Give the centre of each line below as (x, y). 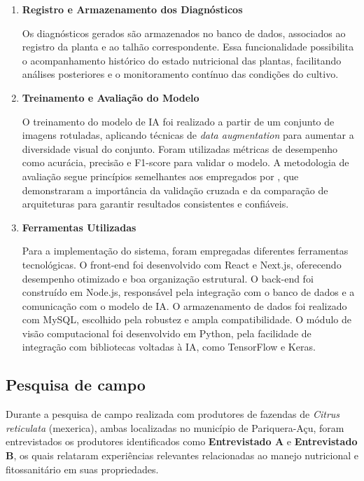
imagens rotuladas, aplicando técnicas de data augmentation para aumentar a (188, 135)
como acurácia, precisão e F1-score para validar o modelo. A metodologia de (185, 162)
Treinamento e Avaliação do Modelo (111, 97)
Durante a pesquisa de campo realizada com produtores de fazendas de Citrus (173, 414)
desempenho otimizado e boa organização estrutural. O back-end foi (168, 278)
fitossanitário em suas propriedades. (82, 469)
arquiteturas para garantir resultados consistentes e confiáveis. (155, 204)
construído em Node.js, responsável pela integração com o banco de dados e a (188, 292)
